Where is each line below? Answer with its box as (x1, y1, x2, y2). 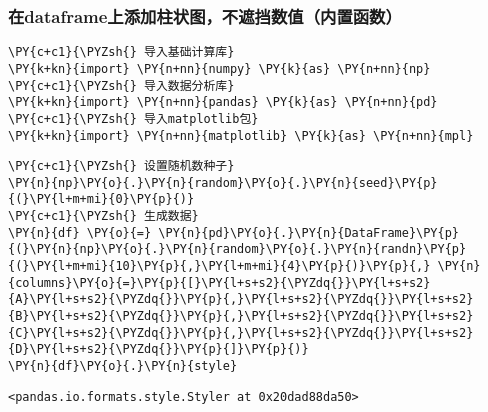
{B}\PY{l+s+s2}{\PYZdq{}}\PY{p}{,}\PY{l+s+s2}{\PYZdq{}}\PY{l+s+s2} (8, 309, 474, 324)
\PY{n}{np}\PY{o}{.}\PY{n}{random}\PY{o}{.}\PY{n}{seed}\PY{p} (8, 175, 438, 190)
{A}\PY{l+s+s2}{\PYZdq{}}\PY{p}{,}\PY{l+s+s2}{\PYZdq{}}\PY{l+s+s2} (8, 292, 474, 307)
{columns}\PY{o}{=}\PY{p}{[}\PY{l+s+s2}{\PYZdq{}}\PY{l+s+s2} (8, 275, 431, 290)
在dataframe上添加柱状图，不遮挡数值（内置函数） (8, 3, 402, 28)
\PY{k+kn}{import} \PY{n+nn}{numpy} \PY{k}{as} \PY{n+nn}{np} (8, 61, 431, 76)
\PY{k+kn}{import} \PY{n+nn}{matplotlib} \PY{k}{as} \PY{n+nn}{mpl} (8, 128, 474, 143)
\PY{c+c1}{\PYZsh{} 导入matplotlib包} (8, 111, 259, 126)
